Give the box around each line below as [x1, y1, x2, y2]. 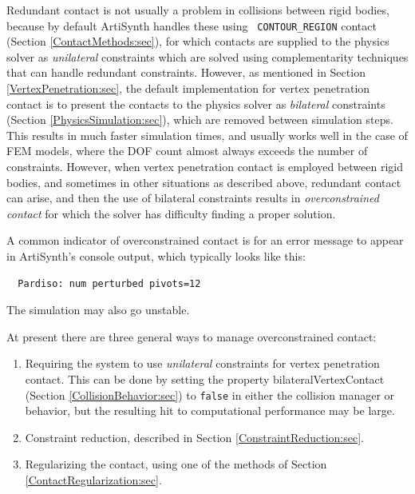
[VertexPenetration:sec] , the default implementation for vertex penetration [6, 80, 370, 97]
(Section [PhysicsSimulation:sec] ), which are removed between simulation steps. [6, 111, 393, 128]
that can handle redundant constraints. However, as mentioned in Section [6, 64, 366, 81]
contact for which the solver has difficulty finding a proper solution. [6, 205, 336, 221]
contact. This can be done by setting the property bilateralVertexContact [25, 370, 385, 387]
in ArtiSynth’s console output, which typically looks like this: [6, 247, 306, 264]
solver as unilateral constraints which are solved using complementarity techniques [6, 48, 409, 65]
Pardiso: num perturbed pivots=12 [18, 277, 201, 289]
